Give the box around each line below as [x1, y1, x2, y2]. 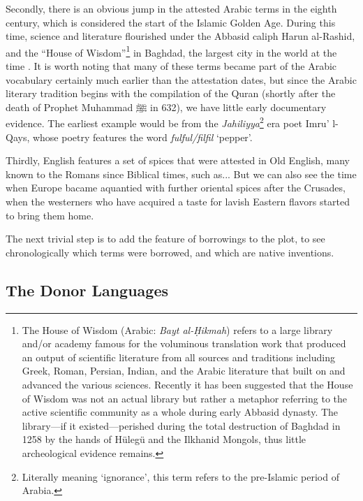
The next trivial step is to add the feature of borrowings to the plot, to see [6, 231, 325, 246]
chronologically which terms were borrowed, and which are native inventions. [6, 245, 334, 259]
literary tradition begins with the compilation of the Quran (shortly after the [6, 86, 336, 101]
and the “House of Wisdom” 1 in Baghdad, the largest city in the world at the [6, 43, 337, 59]
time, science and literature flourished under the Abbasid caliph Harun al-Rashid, [6, 29, 355, 43]
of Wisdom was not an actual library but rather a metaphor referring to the [22, 391, 348, 405]
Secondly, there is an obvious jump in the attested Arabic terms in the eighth [6, 1, 337, 15]
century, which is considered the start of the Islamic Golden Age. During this [6, 15, 336, 29]
